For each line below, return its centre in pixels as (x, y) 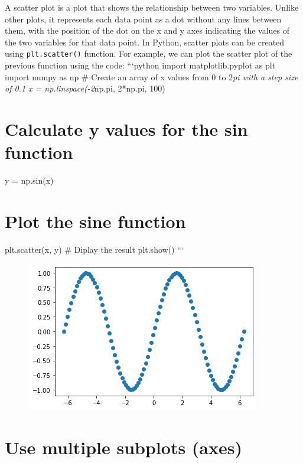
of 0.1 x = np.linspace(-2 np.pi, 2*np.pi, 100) (85, 88)
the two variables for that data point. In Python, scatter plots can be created (145, 42)
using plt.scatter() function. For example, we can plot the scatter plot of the (149, 53)
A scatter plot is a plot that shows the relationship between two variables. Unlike (152, 7)
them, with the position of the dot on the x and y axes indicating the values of (147, 30)
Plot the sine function (95, 221)
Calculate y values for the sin (126, 129)
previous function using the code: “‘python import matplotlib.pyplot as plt (140, 65)
